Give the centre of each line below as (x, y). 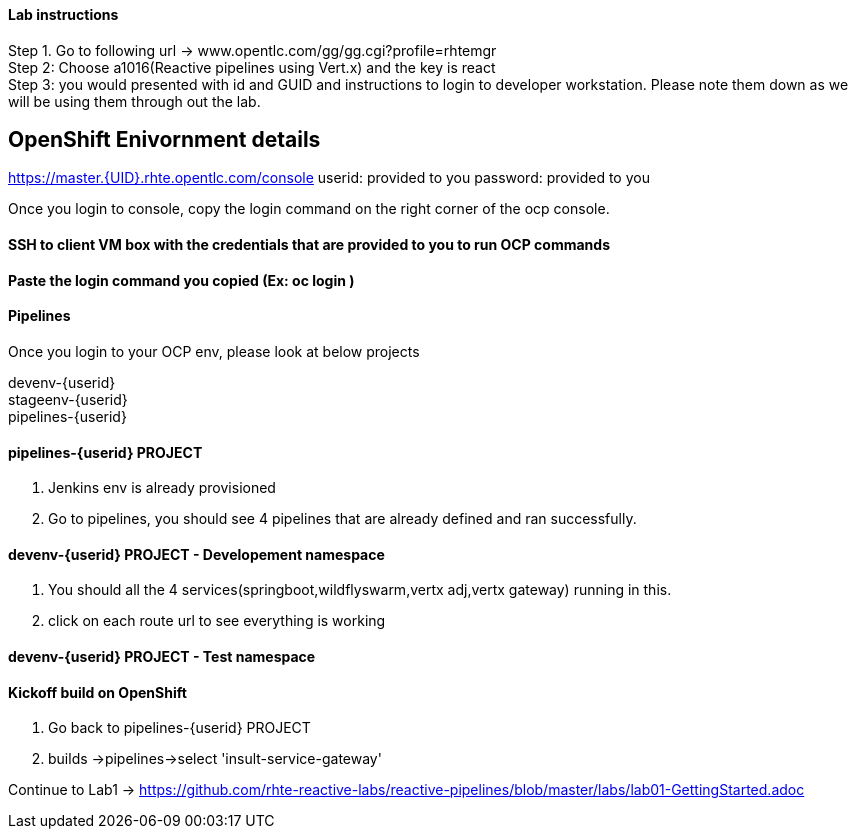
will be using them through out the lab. (134, 101)
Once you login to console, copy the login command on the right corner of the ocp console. (309, 209)
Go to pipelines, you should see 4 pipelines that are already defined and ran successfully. (342, 519)
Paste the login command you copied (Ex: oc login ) (181, 280)
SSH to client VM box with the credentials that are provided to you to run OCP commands (309, 245)
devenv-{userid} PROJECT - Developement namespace (196, 554)
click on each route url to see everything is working (217, 621)
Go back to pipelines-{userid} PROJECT (179, 728)
